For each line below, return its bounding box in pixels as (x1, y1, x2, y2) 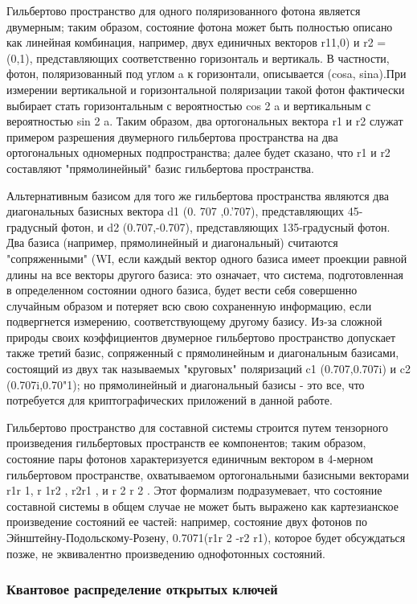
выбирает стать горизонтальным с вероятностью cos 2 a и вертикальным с (6, 97, 371, 113)
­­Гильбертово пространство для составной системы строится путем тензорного (6, 418, 389, 435)
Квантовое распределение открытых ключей (6, 579, 278, 599)
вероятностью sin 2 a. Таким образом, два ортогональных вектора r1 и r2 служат (6, 113, 403, 129)
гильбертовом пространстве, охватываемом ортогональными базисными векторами (6, 466, 409, 483)
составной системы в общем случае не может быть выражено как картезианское (6, 497, 399, 514)
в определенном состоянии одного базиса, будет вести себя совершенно (6, 281, 358, 298)
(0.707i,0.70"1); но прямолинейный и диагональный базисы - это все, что (6, 376, 365, 392)
